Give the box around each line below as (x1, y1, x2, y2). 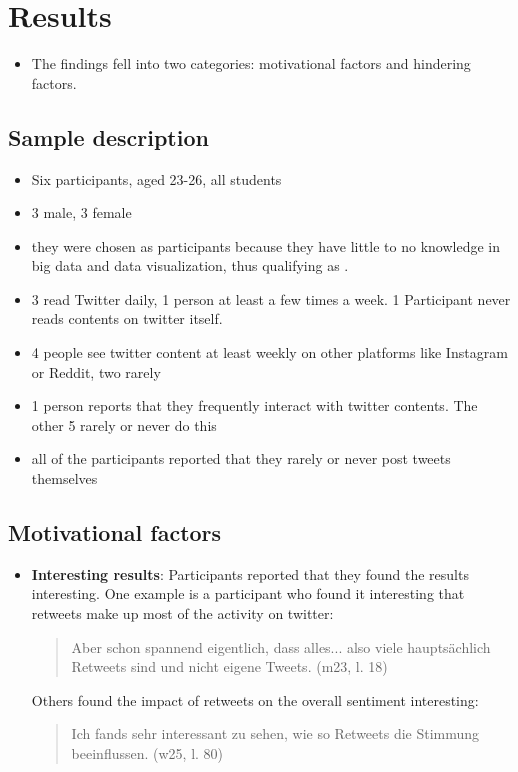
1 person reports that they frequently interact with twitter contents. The (31, 395, 478, 416)
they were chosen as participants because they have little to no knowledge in (31, 235, 500, 256)
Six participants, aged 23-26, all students (31, 168, 282, 189)
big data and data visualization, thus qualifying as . (31, 255, 349, 276)
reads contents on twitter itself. (31, 308, 223, 329)
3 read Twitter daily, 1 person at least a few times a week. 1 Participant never (31, 288, 511, 309)
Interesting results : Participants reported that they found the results (31, 563, 469, 584)
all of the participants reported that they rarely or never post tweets (31, 448, 451, 469)
